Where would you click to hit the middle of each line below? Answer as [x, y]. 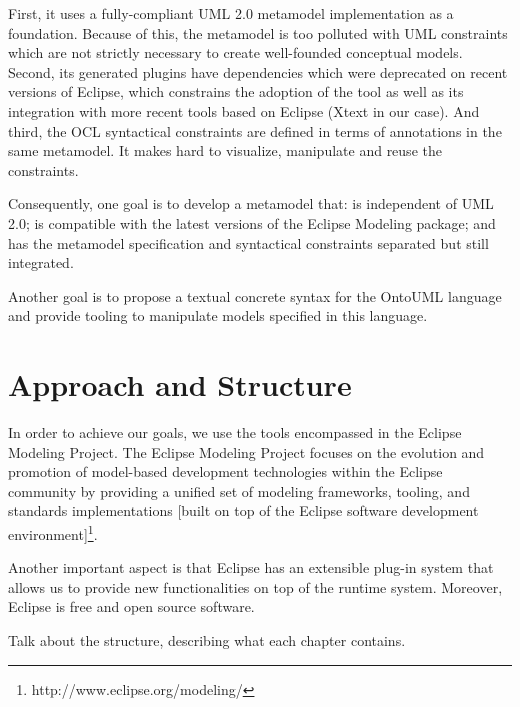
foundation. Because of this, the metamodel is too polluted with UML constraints [258, 32]
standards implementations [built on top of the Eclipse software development [243, 510]
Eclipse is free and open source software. [131, 606]
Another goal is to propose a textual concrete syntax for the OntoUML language [255, 295]
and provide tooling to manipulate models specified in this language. [218, 315]
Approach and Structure [180, 384]
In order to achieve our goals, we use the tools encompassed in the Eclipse [235, 432]
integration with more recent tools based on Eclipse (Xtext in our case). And [244, 110]
